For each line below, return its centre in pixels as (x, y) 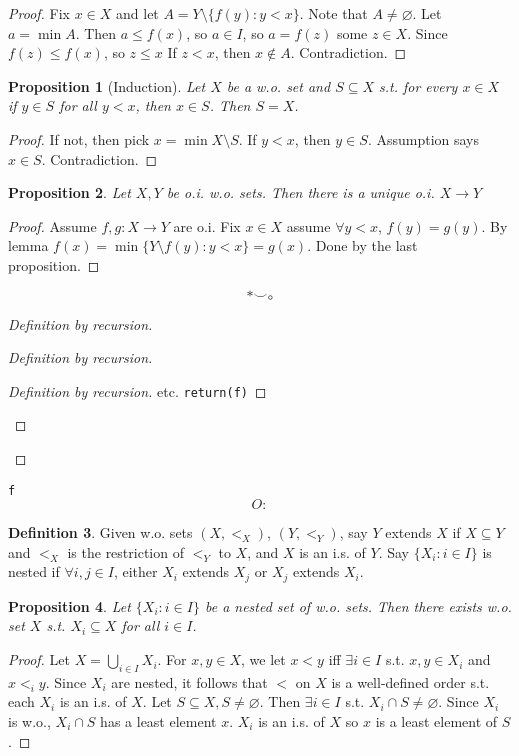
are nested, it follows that (189, 681)
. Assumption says (423, 138)
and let (137, 13)
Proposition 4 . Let (69, 605)
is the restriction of (125, 551)
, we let (263, 659)
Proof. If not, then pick (79, 138)
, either (135, 571)
